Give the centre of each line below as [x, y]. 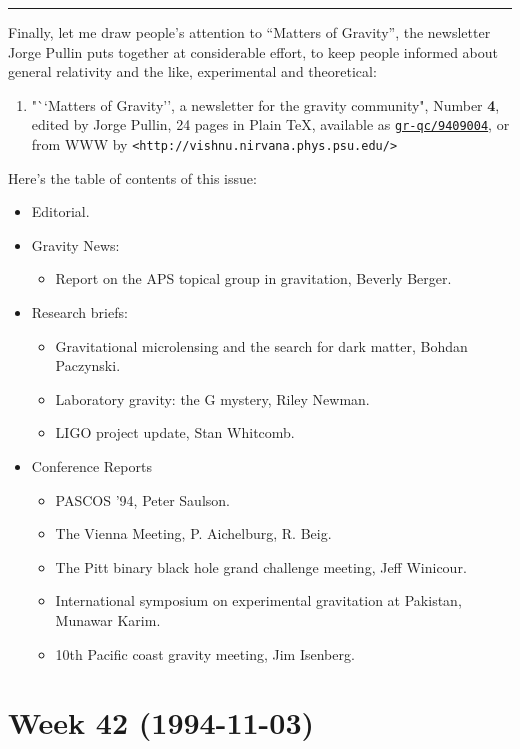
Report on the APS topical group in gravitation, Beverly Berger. [253, 278]
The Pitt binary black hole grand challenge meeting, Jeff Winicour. [261, 566]
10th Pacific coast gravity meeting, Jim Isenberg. [205, 653]
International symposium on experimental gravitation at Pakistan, [258, 600]
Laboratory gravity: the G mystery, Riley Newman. [212, 398]
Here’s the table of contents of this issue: [132, 177]
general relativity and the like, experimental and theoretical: [192, 71]
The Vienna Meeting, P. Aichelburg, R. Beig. [193, 533]
